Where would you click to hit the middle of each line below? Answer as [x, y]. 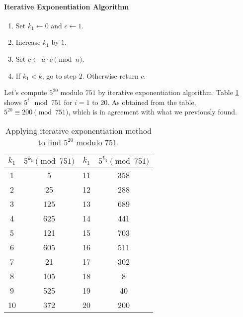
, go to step [59, 75]
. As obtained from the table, [152, 102]
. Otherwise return [110, 75]
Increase [28, 42]
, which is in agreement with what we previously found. [153, 112]
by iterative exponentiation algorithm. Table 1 [168, 92]
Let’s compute [26, 92]
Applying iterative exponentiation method [79, 130]
